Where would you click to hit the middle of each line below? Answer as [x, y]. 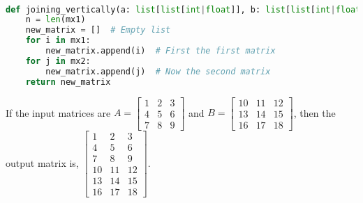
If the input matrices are [58, 112]
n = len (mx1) [55, 20]
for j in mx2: [58, 61]
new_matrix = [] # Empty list [98, 30]
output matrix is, [42, 162]
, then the [314, 112]
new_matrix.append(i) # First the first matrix [161, 51]
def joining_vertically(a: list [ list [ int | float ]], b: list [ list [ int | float [183, 9]
